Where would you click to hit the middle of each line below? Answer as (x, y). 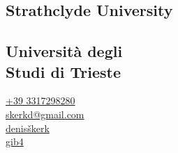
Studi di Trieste (64, 71)
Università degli (64, 51)
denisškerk (28, 128)
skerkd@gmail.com (45, 114)
